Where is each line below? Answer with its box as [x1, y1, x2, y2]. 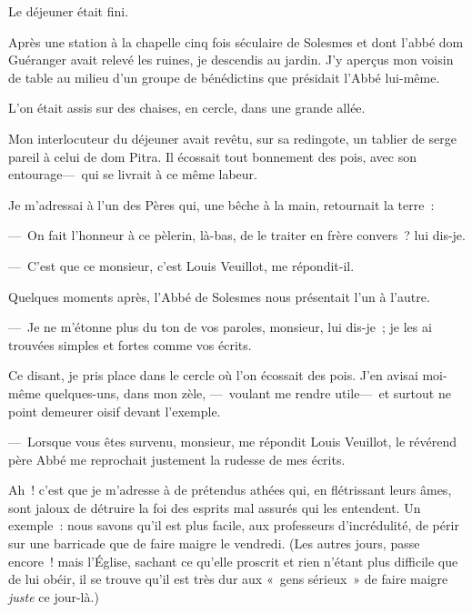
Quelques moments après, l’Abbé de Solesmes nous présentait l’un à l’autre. [8, 286, 430, 306]
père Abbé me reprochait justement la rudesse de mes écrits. [8, 449, 346, 468]
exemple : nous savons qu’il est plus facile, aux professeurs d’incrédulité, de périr [8, 516, 459, 535]
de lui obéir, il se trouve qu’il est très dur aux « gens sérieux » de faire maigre [8, 569, 448, 588]
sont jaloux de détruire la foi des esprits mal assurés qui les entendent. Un [8, 497, 421, 517]
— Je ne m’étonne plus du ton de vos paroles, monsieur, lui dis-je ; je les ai [8, 317, 432, 337]
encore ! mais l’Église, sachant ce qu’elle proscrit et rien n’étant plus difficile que [8, 551, 458, 570]
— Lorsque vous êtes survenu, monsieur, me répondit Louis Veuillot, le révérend [8, 432, 457, 451]
